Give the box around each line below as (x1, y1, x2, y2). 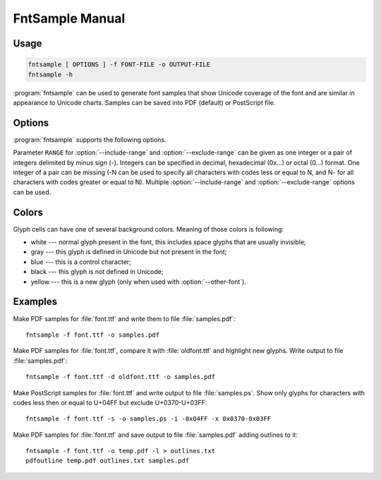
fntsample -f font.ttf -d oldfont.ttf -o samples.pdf (25, 373, 215, 381)
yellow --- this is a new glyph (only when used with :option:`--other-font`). (30, 277, 246, 286)
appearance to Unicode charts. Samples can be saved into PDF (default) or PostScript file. (13, 98, 276, 107)
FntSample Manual (13, 11, 126, 26)
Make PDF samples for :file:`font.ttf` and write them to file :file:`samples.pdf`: (13, 314, 236, 323)
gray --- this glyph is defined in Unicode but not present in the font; (30, 248, 227, 256)
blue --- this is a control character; (30, 258, 132, 266)
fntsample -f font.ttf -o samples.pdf (25, 330, 160, 339)
